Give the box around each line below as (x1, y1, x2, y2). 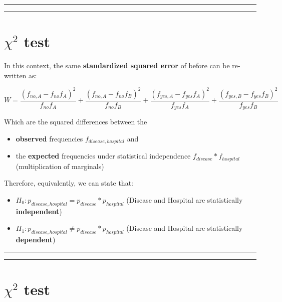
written (4, 70, 27, 80)
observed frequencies (16, 133, 83, 143)
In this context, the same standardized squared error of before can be (4, 60, 230, 71)
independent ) (16, 206, 62, 216)
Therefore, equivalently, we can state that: (4, 178, 133, 188)
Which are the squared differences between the (4, 116, 147, 127)
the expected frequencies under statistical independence (16, 150, 191, 161)
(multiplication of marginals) (16, 161, 104, 171)
